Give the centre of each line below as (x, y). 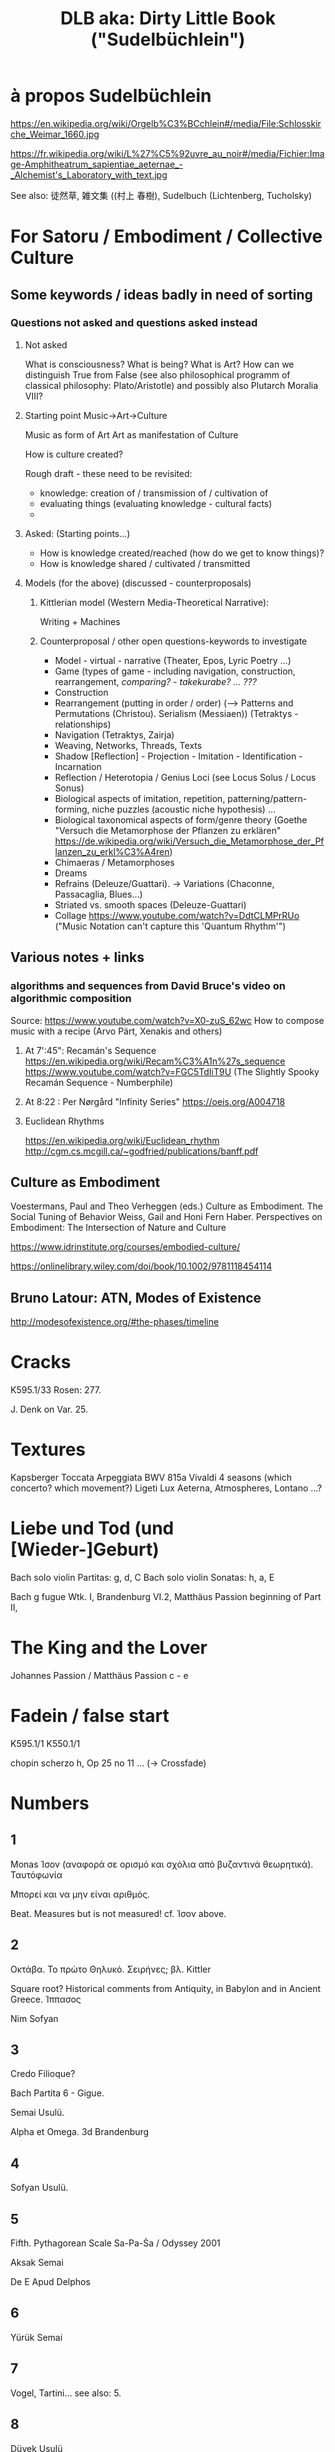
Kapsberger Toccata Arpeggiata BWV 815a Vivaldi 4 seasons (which (151, 1477)
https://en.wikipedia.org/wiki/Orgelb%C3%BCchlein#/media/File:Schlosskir (166, 123)
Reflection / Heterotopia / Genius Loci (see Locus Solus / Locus (185, 777)
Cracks (41, 1362)
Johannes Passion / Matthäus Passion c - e (99, 1675)
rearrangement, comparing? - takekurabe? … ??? (155, 681)
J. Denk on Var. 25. (49, 1409)
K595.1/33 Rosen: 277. (56, 1390)
